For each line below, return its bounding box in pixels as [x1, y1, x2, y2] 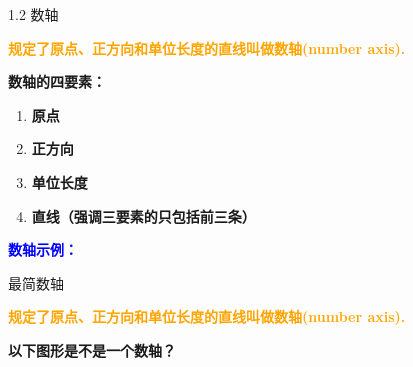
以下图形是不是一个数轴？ [8, 339, 176, 360]
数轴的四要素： [8, 71, 106, 92]
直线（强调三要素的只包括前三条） [31, 205, 256, 226]
